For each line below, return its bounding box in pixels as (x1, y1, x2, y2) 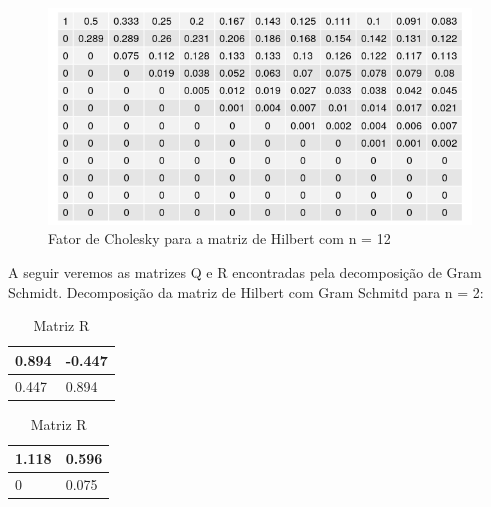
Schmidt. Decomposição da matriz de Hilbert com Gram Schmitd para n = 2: (8, 281, 484, 302)
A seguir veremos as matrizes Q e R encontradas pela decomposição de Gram (8, 261, 482, 282)
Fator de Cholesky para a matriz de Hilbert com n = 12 (48, 228, 391, 249)
